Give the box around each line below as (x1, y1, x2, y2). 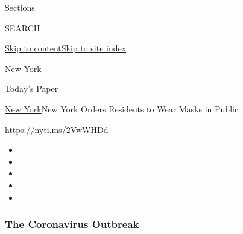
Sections (5, 1, 35, 13)
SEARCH (5, 21, 40, 34)
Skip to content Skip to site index (5, 42, 127, 54)
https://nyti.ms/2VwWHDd (5, 123, 109, 135)
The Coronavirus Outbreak (5, 216, 139, 232)
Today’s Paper (5, 82, 58, 95)
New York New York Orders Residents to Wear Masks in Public (5, 102, 239, 115)
